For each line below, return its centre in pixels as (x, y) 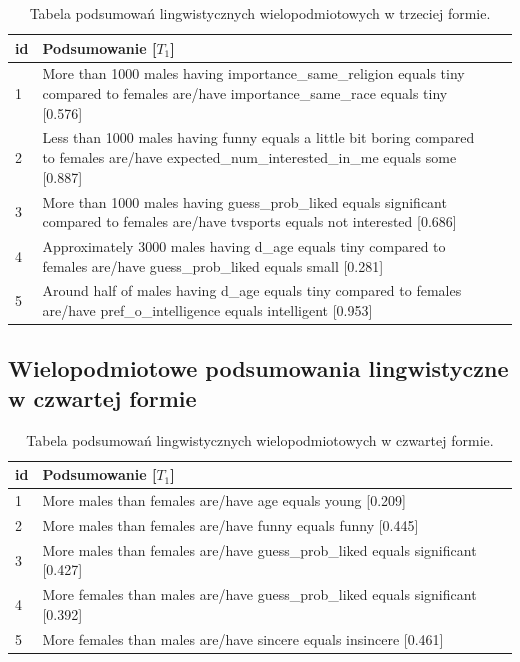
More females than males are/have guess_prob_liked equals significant (259, 594)
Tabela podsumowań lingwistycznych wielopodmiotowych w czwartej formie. (260, 439)
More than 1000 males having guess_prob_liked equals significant (244, 201)
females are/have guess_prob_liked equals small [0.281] (213, 265)
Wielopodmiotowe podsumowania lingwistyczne (258, 368)
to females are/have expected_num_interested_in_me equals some (249, 157)
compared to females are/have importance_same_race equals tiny (245, 93)
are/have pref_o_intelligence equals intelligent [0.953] (207, 309)
